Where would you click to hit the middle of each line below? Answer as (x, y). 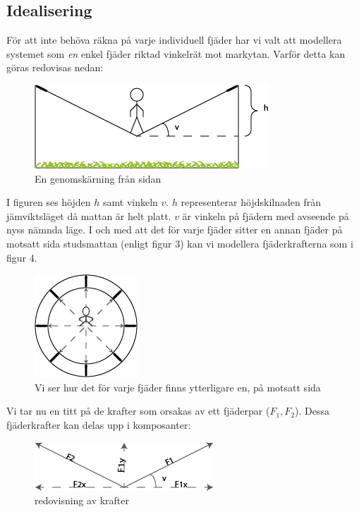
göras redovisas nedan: (55, 67)
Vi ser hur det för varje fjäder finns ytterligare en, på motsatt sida (178, 387)
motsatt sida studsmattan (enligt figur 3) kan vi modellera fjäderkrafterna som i (180, 243)
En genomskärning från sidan (98, 178)
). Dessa (312, 411)
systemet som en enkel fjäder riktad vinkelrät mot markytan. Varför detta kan (176, 53)
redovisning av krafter (82, 500)
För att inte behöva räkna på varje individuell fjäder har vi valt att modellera (174, 40)
